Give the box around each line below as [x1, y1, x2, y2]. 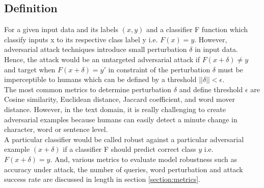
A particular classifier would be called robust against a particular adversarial [4, 133, 244, 144]
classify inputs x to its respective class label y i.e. [4, 34, 158, 44]
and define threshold [179, 84, 243, 94]
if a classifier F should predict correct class [63, 144, 196, 154]
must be [218, 64, 243, 74]
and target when [4, 64, 56, 74]
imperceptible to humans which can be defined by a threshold [4, 74, 197, 85]
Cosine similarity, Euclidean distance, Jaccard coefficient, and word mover [4, 94, 235, 104]
